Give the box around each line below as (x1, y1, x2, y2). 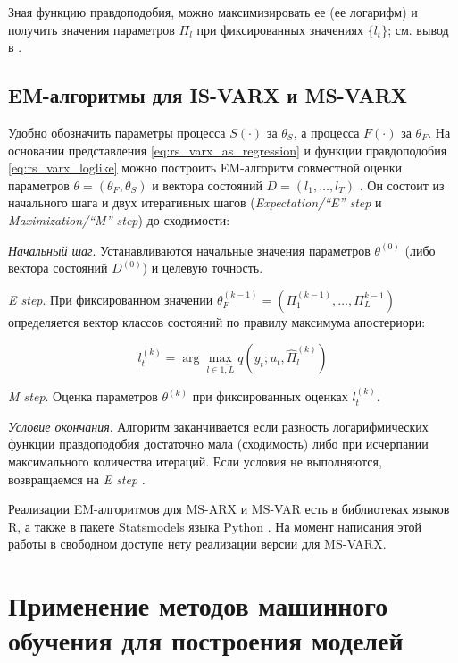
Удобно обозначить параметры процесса (8, 122, 226, 141)
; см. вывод (387, 20, 449, 38)
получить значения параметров (8, 20, 175, 38)
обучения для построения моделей (8, 622, 404, 659)
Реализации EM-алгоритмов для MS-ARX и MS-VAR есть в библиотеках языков (8, 499, 450, 518)
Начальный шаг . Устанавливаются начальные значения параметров (8, 240, 371, 259)
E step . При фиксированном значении (8, 290, 213, 308)
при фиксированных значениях (196, 20, 363, 38)
